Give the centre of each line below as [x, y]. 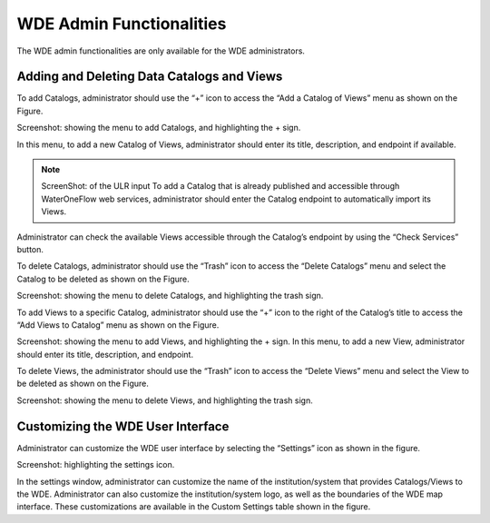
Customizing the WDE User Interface [123, 426]
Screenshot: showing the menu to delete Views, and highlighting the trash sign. [165, 400]
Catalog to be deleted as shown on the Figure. [103, 279]
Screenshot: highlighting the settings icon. [96, 465]
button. [30, 249]
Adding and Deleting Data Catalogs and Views [150, 77]
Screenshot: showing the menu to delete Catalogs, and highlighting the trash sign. [170, 296]
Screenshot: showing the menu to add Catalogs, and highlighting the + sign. [159, 128]
